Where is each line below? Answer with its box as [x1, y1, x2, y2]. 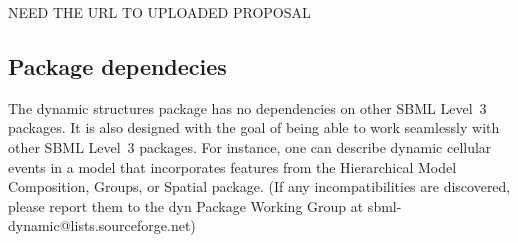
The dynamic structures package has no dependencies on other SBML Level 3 [8, 97, 487, 118]
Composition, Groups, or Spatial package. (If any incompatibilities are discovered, [8, 176, 511, 197]
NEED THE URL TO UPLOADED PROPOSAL [8, 2, 311, 22]
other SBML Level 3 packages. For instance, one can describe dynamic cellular [8, 136, 492, 157]
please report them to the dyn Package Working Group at [8, 195, 364, 216]
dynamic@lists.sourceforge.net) [8, 215, 196, 236]
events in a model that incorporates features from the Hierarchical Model [8, 156, 457, 177]
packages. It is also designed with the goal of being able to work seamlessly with [8, 117, 500, 138]
